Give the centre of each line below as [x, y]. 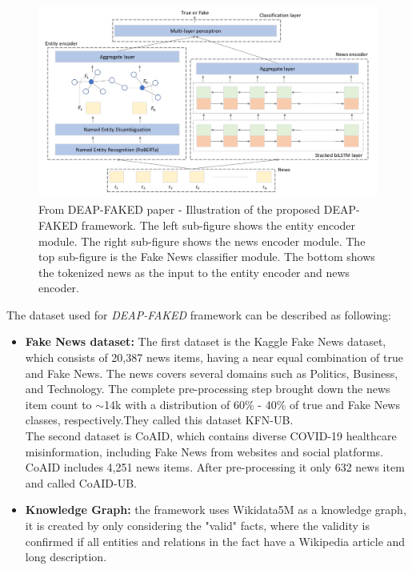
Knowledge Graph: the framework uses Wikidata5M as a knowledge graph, [216, 510]
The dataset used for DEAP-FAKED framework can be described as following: [199, 314]
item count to [58, 404]
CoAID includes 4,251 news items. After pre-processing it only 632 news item [215, 467]
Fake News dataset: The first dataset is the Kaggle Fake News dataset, [206, 341]
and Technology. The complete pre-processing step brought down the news [208, 389]
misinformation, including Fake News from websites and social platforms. [204, 451]
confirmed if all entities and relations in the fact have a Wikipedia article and [215, 541]
